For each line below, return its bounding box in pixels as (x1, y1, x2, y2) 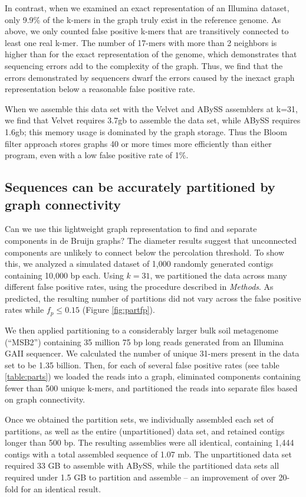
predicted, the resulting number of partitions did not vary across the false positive (5, 292, 301, 304)
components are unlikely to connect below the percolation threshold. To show (5, 246, 285, 258)
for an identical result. (21, 482, 101, 495)
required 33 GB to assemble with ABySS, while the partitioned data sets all (5, 459, 279, 472)
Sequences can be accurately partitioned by (5, 178, 275, 196)
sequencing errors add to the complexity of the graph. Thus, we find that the (5, 59, 283, 71)
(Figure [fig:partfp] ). (82, 303, 155, 316)
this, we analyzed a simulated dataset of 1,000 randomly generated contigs (5, 257, 274, 270)
